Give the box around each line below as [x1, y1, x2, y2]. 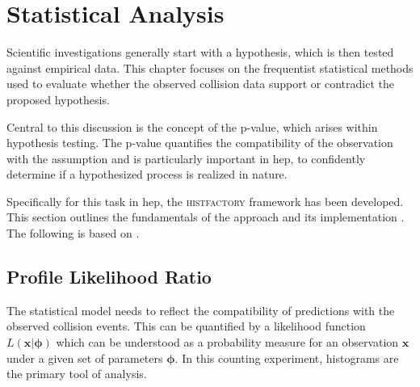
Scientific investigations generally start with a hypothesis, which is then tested [6, 44, 394, 61]
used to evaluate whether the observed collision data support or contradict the [6, 75, 395, 92]
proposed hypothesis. [6, 90, 110, 107]
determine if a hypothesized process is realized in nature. [6, 166, 288, 183]
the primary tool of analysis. [6, 365, 147, 382]
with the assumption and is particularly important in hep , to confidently [6, 149, 366, 166]
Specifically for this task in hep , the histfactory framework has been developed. [6, 192, 404, 209]
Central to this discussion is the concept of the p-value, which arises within [6, 118, 378, 135]
